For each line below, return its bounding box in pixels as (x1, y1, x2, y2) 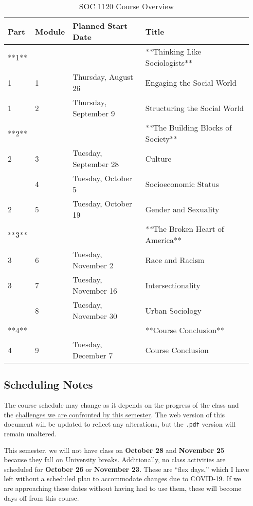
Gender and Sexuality (145, 203, 219, 215)
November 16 (72, 285, 117, 296)
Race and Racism (145, 254, 205, 265)
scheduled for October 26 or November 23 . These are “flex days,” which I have (4, 464, 249, 474)
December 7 (72, 350, 113, 361)
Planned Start (72, 20, 128, 31)
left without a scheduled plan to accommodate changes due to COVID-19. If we (4, 473, 241, 484)
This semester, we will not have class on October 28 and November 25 (4, 445, 225, 455)
